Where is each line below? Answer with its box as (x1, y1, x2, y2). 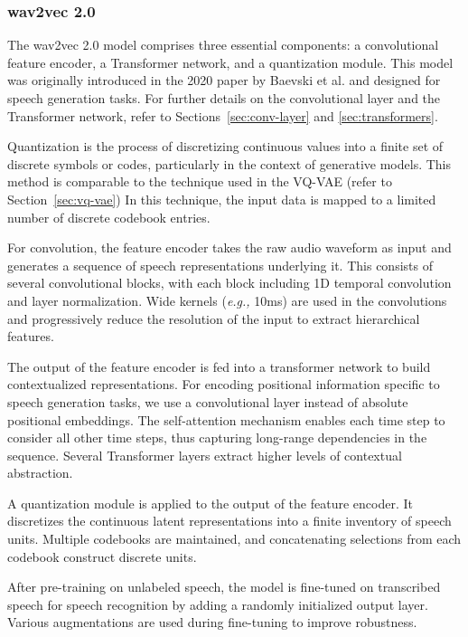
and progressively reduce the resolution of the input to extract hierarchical (7, 309, 420, 328)
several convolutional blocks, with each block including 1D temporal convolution (7, 273, 452, 292)
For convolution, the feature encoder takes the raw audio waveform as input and (7, 238, 452, 257)
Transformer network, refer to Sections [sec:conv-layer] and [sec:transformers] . (7, 106, 438, 125)
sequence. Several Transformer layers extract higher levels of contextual (7, 445, 402, 464)
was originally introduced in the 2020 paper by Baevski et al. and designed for (7, 71, 441, 90)
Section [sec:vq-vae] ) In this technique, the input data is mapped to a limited (7, 189, 436, 208)
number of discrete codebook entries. (7, 207, 211, 226)
